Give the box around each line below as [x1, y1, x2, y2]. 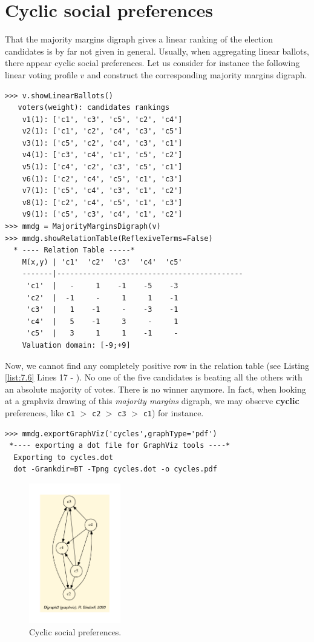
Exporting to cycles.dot [13, 453, 113, 462]
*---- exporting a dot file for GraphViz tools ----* [9, 441, 231, 450]
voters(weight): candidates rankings [18, 103, 170, 112]
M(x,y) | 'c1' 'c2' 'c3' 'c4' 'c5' [22, 257, 183, 266]
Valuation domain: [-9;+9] [22, 340, 131, 350]
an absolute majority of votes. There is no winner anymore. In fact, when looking [5, 382, 306, 395]
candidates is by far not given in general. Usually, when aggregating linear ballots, [5, 44, 309, 57]
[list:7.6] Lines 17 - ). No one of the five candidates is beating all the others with [5, 371, 303, 384]
